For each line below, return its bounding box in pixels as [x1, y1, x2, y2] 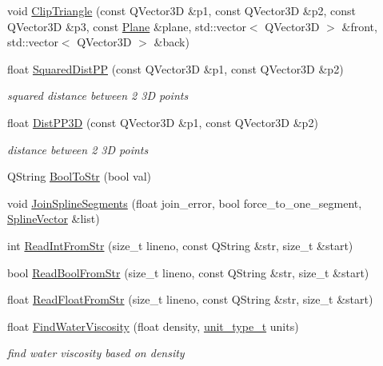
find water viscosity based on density [7, 344, 185, 361]
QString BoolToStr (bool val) [7, 168, 152, 185]
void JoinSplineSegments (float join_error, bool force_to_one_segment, [7, 194, 362, 211]
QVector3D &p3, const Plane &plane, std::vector [7, 18, 246, 34]
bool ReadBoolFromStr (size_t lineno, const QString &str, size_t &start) [7, 264, 369, 280]
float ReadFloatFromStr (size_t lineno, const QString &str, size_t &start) [7, 291, 373, 308]
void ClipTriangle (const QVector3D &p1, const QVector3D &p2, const [7, 2, 356, 18]
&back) [154, 34, 190, 50]
